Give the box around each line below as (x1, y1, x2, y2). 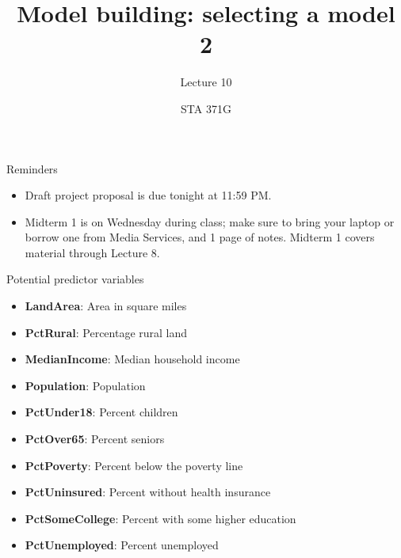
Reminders (6, 160, 58, 177)
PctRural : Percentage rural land (25, 324, 188, 340)
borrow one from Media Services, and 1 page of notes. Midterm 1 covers (25, 229, 375, 245)
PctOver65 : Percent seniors (25, 431, 165, 447)
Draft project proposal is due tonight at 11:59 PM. (25, 187, 272, 203)
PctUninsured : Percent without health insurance (25, 484, 271, 500)
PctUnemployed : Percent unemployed (25, 537, 219, 553)
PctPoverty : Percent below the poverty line (25, 457, 243, 473)
